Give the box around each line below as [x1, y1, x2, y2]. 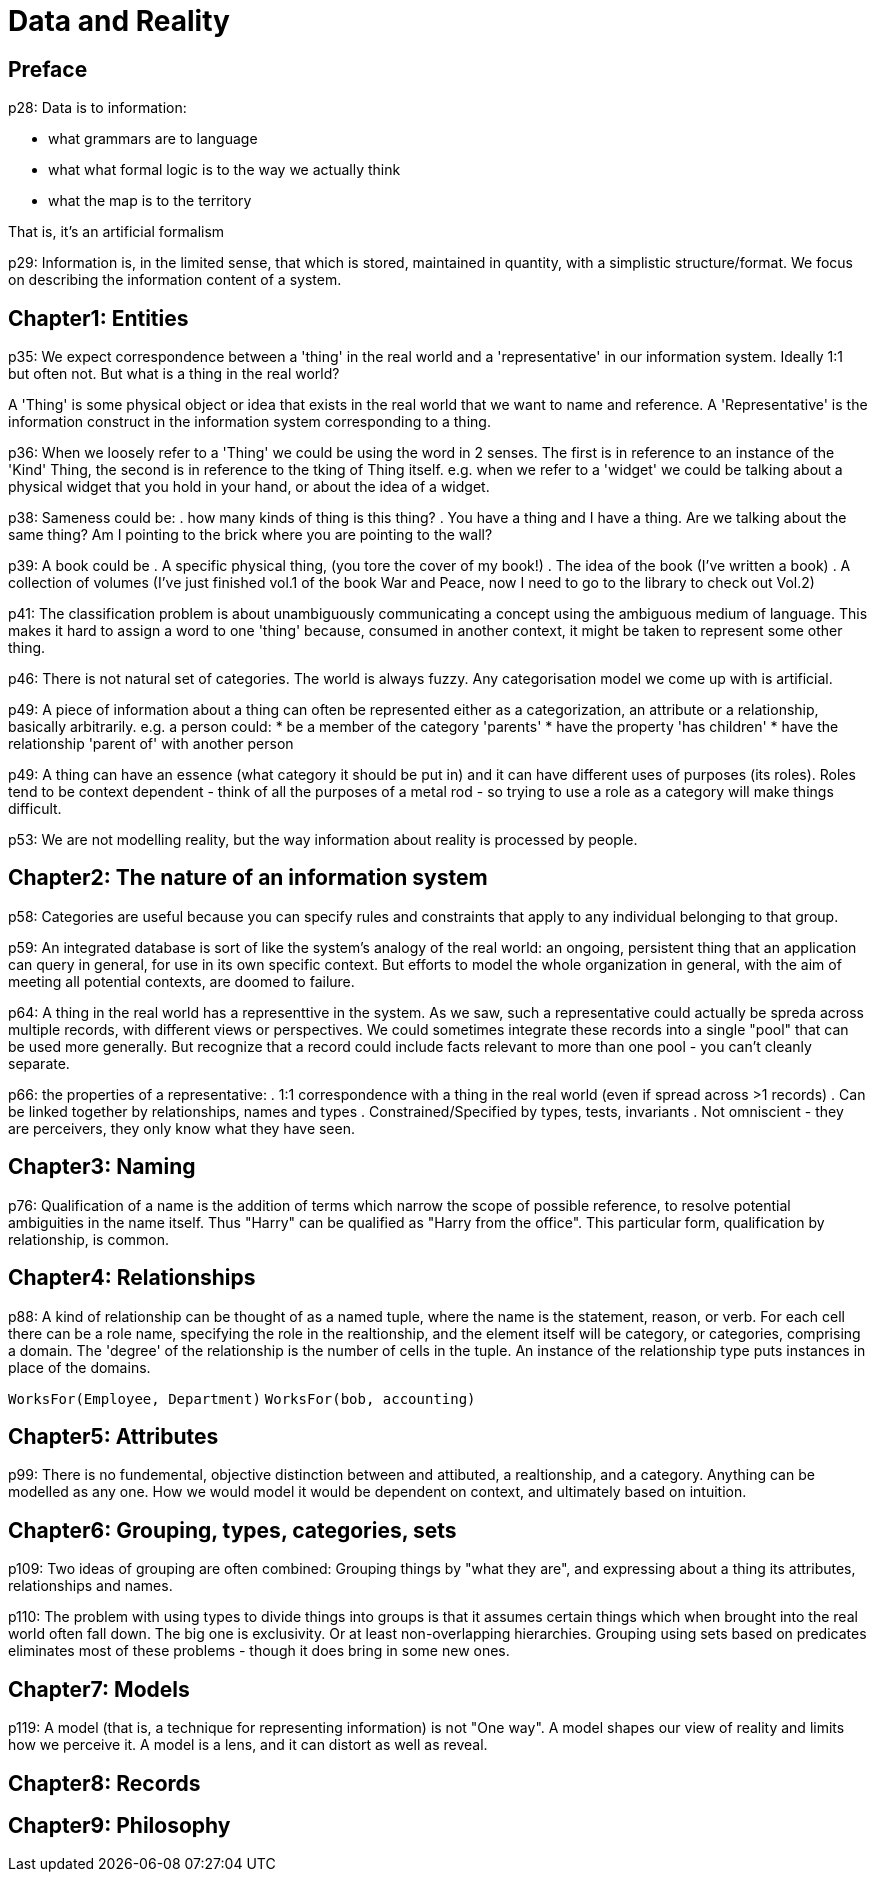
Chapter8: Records [8, 1770, 201, 1796]
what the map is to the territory [48, 192, 252, 210]
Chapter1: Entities [8, 305, 189, 331]
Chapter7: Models [8, 1676, 190, 1702]
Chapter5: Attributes [8, 1423, 219, 1449]
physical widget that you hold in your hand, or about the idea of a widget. [8, 478, 490, 496]
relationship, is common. [8, 1230, 170, 1248]
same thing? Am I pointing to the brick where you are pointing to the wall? [8, 526, 493, 544]
